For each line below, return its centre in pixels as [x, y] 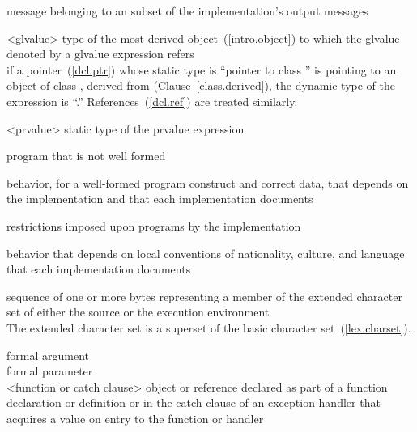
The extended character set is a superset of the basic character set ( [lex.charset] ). [209, 327]
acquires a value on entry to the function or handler [135, 418]
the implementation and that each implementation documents [160, 199]
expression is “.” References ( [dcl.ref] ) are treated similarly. [152, 101]
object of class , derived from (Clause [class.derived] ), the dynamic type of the [201, 85]
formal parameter [50, 371]
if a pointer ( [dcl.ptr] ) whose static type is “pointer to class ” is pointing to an [202, 69]
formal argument [48, 355]
